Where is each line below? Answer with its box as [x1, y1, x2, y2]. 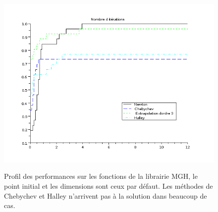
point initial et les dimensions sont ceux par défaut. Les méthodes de [4, 180, 213, 191]
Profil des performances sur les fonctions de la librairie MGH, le [4, 171, 198, 181]
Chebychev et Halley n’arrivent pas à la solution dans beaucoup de [4, 190, 207, 201]
